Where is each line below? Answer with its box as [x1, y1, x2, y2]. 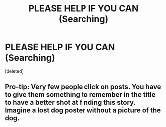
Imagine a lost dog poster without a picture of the [5, 106, 161, 115]
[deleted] [5, 68, 24, 74]
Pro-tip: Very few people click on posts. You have [5, 83, 161, 91]
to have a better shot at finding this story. [5, 98, 136, 107]
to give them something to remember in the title [5, 90, 156, 99]
